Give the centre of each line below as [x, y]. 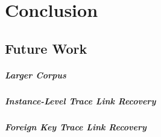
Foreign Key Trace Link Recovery [76, 126]
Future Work [46, 48]
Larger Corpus [36, 75]
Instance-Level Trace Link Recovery [80, 100]
